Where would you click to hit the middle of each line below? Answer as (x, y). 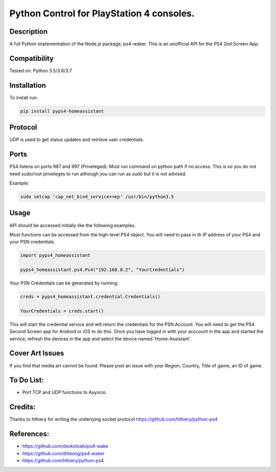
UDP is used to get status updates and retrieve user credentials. (77, 140)
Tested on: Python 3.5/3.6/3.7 (41, 70)
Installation (28, 85)
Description (29, 32)
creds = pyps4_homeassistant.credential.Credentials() (90, 297)
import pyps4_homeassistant (55, 255)
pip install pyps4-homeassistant (62, 111)
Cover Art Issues (37, 353)
